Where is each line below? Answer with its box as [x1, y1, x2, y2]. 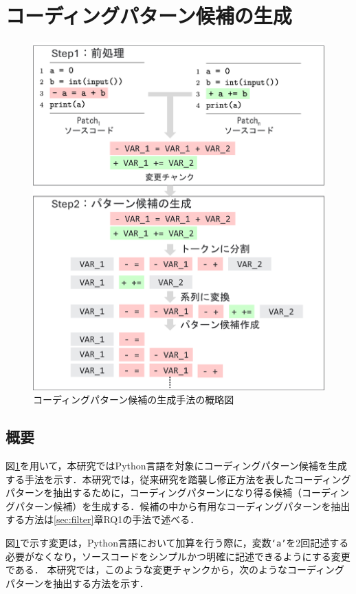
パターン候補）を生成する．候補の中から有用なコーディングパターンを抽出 [14, 498, 351, 513]
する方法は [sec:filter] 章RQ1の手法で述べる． [5, 512, 200, 527]
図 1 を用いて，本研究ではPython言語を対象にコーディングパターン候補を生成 [5, 458, 347, 472]
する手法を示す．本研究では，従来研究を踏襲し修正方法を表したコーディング [5, 471, 351, 486]
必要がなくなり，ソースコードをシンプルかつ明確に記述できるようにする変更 [5, 549, 351, 563]
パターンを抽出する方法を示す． [5, 575, 149, 590]
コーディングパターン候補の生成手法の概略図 [33, 392, 234, 407]
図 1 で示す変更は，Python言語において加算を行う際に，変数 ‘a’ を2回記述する [5, 535, 349, 549]
